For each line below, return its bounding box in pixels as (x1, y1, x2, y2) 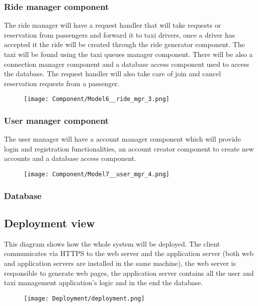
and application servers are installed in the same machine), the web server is (4, 257, 236, 268)
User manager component (4, 114, 109, 126)
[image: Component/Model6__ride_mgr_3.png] (24, 96, 170, 103)
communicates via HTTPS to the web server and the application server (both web (4, 248, 254, 258)
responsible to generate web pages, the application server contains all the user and (4, 267, 254, 278)
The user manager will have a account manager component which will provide (4, 134, 241, 144)
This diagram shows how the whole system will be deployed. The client (4, 238, 220, 249)
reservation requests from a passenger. (4, 78, 120, 88)
